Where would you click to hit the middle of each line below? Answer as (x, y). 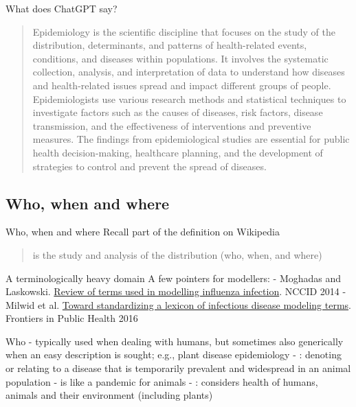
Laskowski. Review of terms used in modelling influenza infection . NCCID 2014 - (176, 291)
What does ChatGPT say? (62, 8)
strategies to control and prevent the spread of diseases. (149, 166)
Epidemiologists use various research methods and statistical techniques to (189, 98)
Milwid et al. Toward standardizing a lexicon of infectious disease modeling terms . (178, 304)
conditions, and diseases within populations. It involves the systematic (180, 58)
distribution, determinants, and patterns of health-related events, (170, 45)
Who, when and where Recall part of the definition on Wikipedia (143, 232)
